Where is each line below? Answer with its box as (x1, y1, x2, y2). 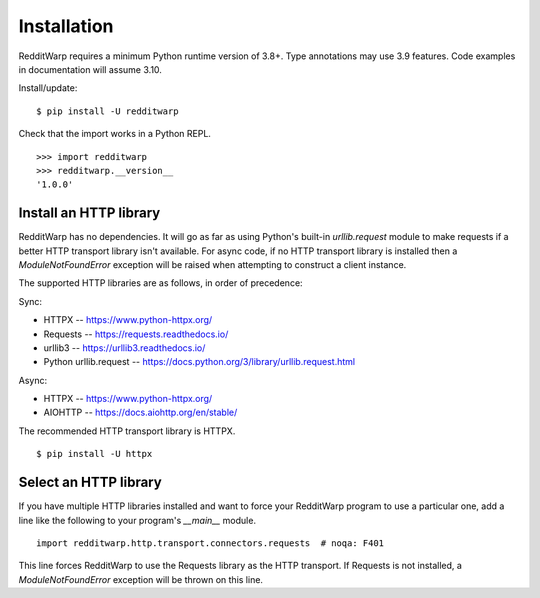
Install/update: (18, 82, 78, 94)
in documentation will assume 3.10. (18, 63, 162, 75)
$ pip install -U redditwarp (36, 105, 179, 117)
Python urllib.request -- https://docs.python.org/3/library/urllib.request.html (43, 356, 355, 368)
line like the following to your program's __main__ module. (18, 514, 257, 526)
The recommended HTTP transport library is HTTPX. (18, 425, 236, 437)
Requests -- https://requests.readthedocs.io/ (43, 328, 229, 340)
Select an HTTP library (18, 474, 162, 491)
